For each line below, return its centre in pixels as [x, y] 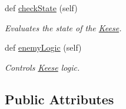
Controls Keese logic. [42, 67]
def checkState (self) [41, 8]
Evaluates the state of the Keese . [63, 27]
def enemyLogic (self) [43, 47]
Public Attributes [59, 99]
